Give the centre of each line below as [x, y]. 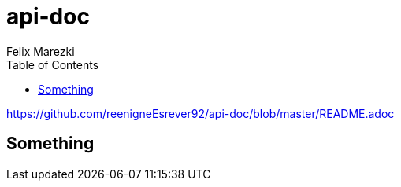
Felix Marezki [41, 51]
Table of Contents [53, 64]
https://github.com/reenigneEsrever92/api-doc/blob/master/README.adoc [200, 113]
